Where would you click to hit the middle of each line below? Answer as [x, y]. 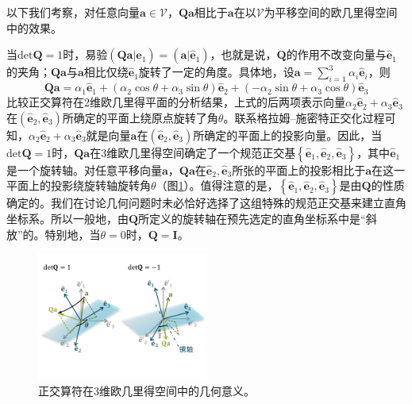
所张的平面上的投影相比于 [299, 169]
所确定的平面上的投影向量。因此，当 [288, 135]
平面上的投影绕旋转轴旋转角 [79, 185]
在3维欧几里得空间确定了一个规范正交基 [193, 152]
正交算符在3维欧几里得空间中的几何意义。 [146, 390]
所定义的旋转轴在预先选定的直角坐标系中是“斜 [258, 218]
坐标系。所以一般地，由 [67, 218]
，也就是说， [243, 54]
